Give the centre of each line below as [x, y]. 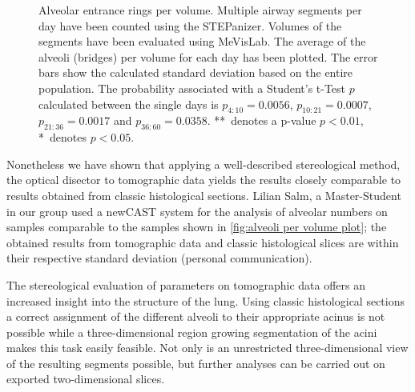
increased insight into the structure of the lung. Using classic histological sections [206, 300]
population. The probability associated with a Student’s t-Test [192, 88]
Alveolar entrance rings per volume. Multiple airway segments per [200, 10]
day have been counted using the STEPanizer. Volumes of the [190, 25]
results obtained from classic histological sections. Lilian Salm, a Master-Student [204, 195]
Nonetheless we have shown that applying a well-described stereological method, [203, 164]
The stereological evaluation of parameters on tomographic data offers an [186, 284]
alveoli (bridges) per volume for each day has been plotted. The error [208, 56]
